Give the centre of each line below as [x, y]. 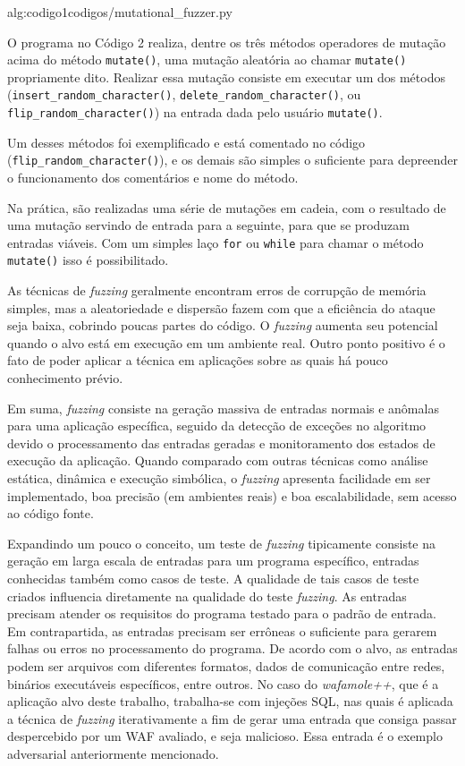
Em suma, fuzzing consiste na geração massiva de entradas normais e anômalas [223, 408]
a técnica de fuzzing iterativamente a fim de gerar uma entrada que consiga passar [232, 718]
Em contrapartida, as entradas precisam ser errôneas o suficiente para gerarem [222, 630]
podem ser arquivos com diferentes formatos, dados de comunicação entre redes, [226, 665]
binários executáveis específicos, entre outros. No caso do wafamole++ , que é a [223, 683]
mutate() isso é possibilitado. [88, 260]
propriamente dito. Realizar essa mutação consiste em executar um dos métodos [226, 77]
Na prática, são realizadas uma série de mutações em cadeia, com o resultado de [227, 207]
